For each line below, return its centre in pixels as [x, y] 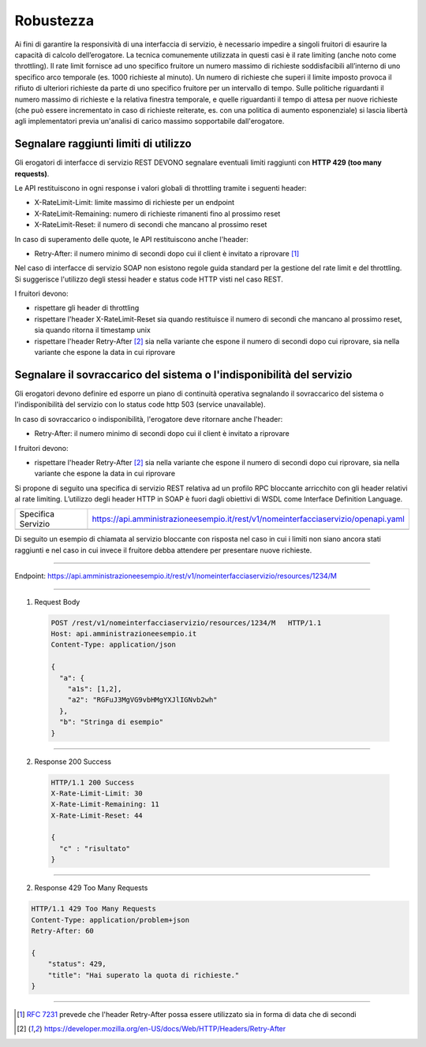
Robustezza [54, 20]
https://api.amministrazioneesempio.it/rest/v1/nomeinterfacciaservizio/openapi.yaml [248, 519]
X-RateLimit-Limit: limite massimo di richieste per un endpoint [135, 203]
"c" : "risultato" [95, 848]
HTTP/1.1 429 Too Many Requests [94, 909]
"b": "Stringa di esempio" [112, 722]
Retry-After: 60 [63, 931]
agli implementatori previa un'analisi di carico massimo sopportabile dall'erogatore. [149, 121]
